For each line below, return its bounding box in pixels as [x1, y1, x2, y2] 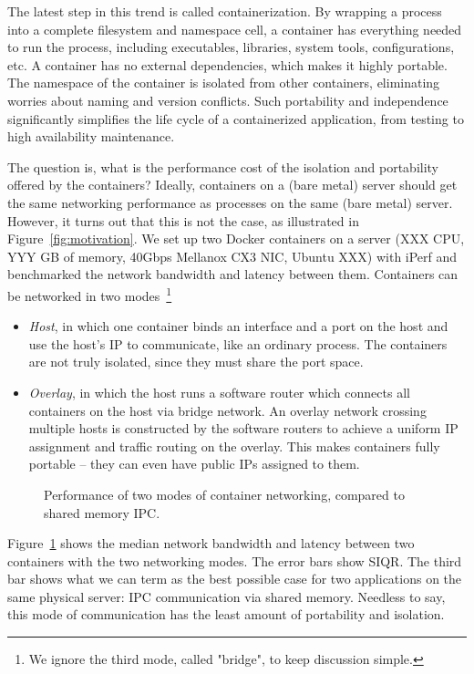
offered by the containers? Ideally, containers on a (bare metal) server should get [7, 175, 458, 194]
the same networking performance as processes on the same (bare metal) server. [7, 192, 453, 212]
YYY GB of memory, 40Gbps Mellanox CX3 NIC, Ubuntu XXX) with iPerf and [7, 246, 458, 265]
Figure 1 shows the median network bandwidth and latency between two [7, 534, 415, 553]
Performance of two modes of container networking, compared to [44, 484, 405, 503]
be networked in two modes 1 [7, 283, 172, 305]
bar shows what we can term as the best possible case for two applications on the [7, 569, 462, 588]
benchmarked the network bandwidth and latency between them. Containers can [7, 264, 459, 284]
